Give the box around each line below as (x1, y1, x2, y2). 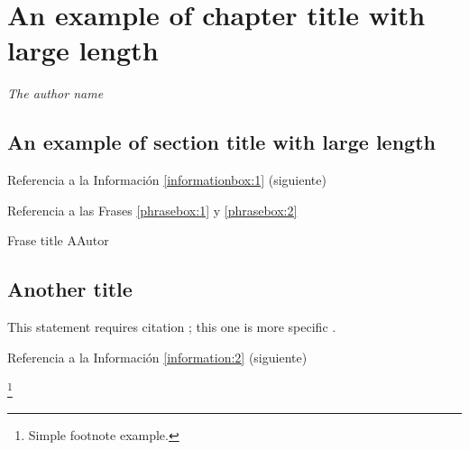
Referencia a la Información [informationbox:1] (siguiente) (7, 170, 326, 189)
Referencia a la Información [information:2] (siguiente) (7, 347, 308, 366)
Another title (7, 275, 133, 303)
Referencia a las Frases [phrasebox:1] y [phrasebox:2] (7, 200, 298, 219)
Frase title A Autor (7, 231, 109, 250)
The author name (7, 84, 104, 103)
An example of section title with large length (7, 128, 436, 156)
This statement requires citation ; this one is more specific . (7, 317, 336, 336)
